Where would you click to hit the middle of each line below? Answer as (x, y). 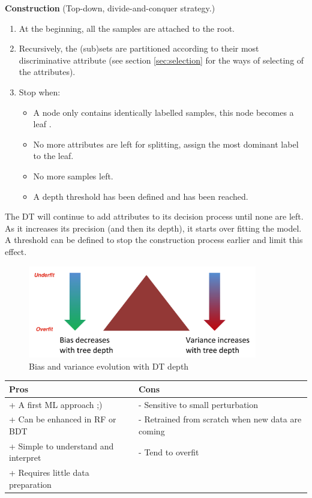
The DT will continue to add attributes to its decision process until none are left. (154, 216)
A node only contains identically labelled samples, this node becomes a (163, 112)
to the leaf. (53, 156)
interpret (25, 457)
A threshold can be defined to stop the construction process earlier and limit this (154, 240)
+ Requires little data (49, 472)
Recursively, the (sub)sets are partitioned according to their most (139, 48)
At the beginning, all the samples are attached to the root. (127, 28)
